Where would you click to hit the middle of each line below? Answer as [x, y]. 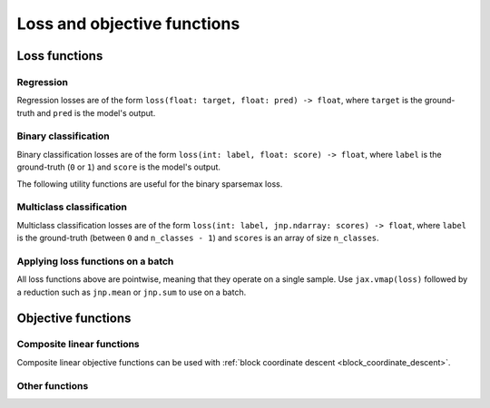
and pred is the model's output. [96, 112]
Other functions [53, 385]
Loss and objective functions [128, 24]
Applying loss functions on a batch [95, 261]
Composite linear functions [78, 345]
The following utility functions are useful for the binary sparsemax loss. [150, 184]
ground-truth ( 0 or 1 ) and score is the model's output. [119, 167]
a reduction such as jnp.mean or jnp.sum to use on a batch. [132, 292]
